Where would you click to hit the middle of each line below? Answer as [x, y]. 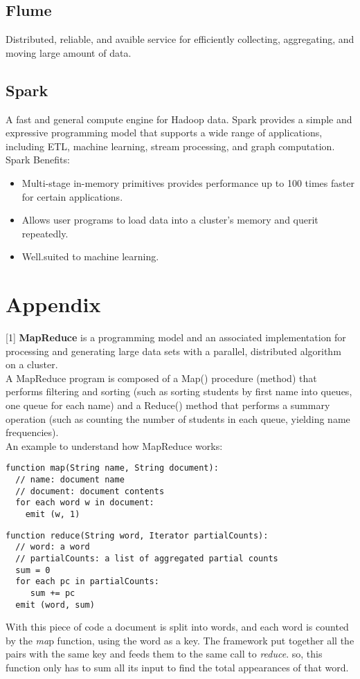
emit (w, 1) [53, 515]
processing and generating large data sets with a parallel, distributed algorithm [173, 351]
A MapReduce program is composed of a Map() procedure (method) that [161, 378]
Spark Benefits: [38, 160]
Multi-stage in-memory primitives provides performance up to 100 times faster [188, 182]
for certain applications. [72, 196]
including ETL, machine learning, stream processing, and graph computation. [170, 146]
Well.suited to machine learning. [90, 256]
